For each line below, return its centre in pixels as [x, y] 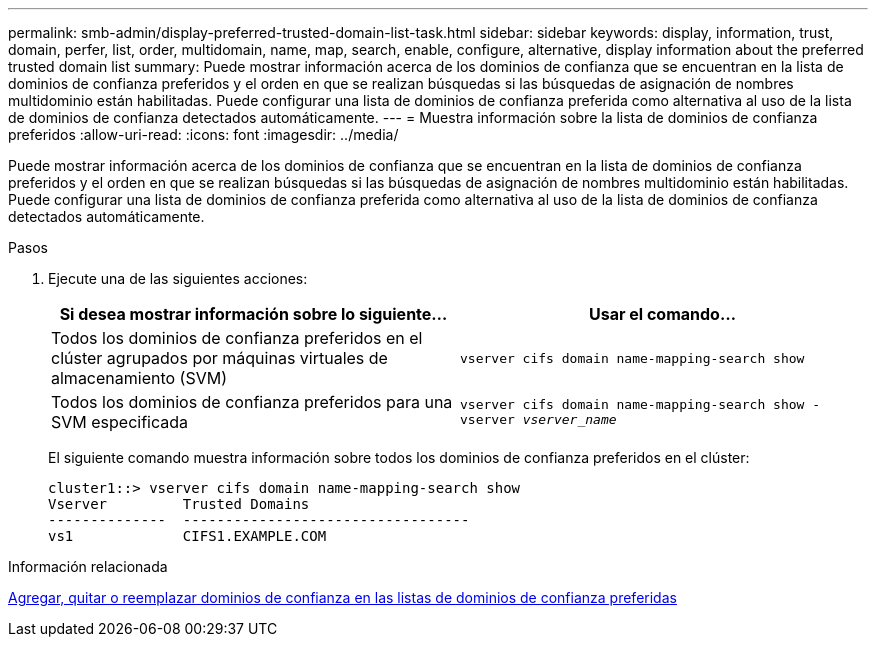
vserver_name [569, 419]
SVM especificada [120, 422]
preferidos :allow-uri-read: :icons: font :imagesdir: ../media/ [203, 134]
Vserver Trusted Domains [179, 504]
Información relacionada [88, 566]
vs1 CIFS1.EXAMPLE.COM [187, 536]
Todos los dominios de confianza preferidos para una [252, 402]
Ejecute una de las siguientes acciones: [178, 278]
